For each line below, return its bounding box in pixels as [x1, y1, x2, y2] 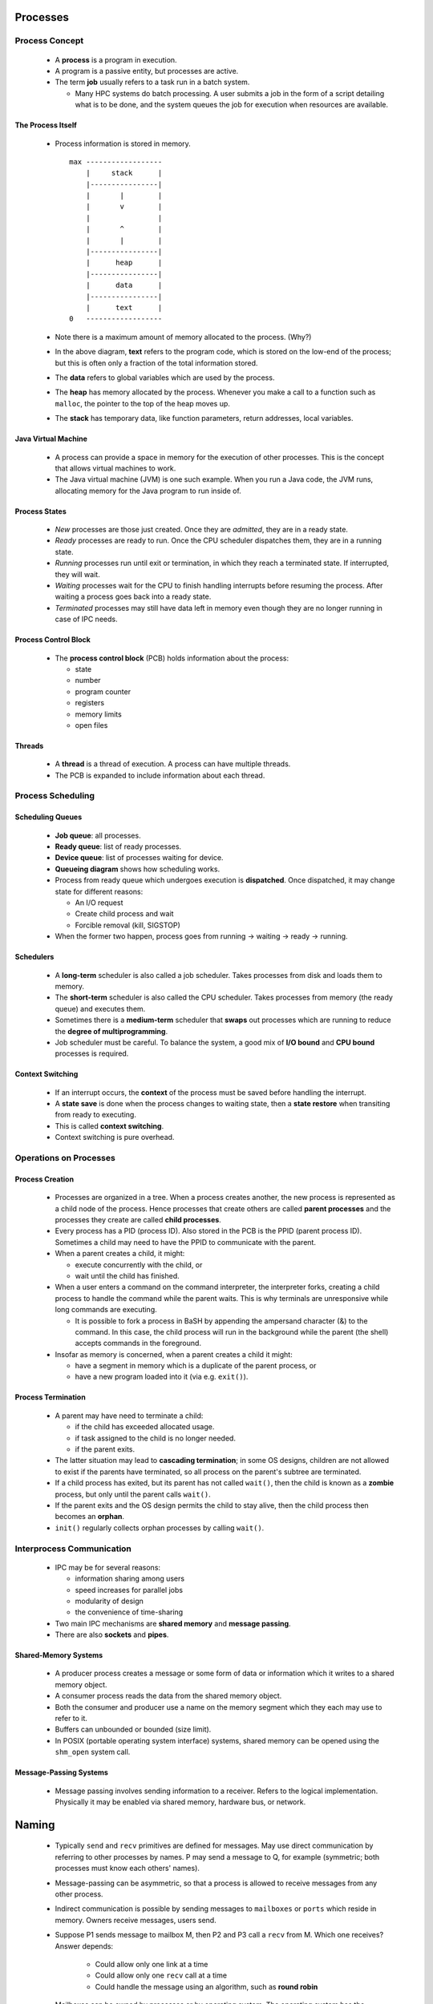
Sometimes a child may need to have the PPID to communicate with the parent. [55, 1237, 317, 1246]
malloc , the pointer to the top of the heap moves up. [55, 398, 230, 408]
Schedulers [14, 952, 55, 962]
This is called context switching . [55, 1121, 164, 1130]
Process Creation [14, 1174, 75, 1184]
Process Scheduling [14, 790, 95, 802]
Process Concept [14, 35, 84, 46]
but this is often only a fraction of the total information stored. [55, 358, 258, 368]
